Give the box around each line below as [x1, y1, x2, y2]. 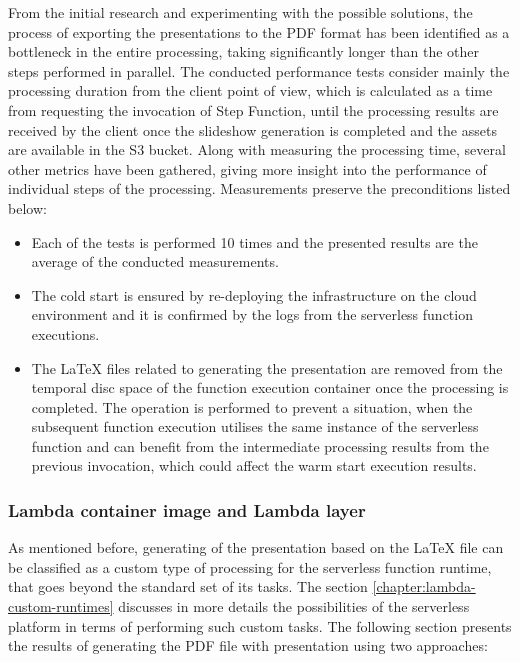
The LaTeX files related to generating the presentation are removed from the [31, 357, 503, 378]
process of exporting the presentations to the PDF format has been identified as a [8, 21, 510, 42]
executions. [31, 323, 100, 344]
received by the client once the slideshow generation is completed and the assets [8, 119, 497, 140]
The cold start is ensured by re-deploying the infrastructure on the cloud [31, 284, 477, 305]
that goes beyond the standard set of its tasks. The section [8, 576, 368, 597]
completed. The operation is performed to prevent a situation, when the [31, 396, 473, 417]
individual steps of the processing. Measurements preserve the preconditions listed [8, 178, 511, 199]
